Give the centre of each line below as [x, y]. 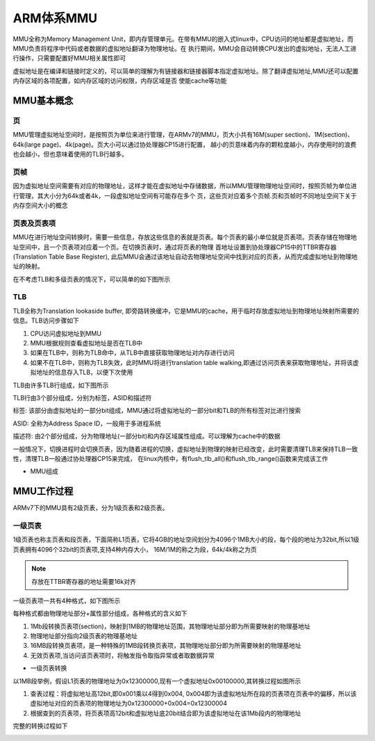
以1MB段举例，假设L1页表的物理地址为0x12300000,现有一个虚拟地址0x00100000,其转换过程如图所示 [157, 681]
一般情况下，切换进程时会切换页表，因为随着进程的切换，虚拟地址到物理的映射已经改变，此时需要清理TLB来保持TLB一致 [185, 449]
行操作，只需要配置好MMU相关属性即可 [69, 58]
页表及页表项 [34, 223]
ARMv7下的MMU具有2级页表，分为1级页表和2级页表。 [91, 508]
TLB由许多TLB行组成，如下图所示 [61, 385]
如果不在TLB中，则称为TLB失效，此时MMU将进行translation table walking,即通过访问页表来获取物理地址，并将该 [192, 362]
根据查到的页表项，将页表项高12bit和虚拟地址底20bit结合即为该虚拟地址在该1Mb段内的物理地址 [166, 713]
